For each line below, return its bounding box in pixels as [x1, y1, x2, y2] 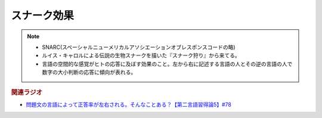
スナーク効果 [11, 9, 75, 22]
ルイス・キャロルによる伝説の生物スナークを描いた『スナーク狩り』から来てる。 [42, 52, 241, 59]
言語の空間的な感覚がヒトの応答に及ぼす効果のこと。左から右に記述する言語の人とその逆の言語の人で [42, 60, 293, 67]
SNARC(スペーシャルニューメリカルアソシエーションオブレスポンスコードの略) [42, 44, 236, 51]
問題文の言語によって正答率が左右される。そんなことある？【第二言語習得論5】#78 [26, 101, 232, 108]
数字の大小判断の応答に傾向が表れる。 [42, 69, 137, 76]
